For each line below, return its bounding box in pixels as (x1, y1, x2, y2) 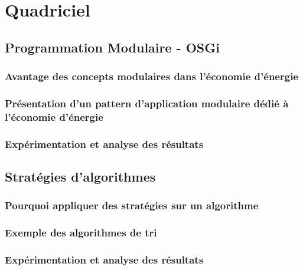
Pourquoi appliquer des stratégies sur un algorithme (5, 198, 259, 213)
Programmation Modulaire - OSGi (5, 38, 220, 56)
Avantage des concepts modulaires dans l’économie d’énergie (5, 69, 298, 84)
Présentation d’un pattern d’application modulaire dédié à (5, 96, 289, 110)
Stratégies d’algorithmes (5, 167, 156, 185)
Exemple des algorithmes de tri (5, 225, 157, 240)
